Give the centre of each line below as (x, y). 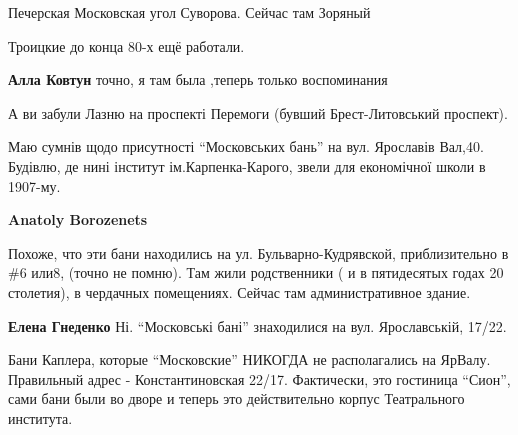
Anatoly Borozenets (78, 219)
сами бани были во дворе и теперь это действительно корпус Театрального (236, 398)
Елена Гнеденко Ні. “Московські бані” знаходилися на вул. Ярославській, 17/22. (257, 325)
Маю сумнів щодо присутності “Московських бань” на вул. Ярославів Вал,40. (246, 146)
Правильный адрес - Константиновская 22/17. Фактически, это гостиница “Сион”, (259, 378)
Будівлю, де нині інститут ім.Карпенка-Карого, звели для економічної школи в (247, 165)
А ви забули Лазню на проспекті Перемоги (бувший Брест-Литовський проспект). (258, 112)
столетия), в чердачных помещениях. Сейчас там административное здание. (239, 291)
